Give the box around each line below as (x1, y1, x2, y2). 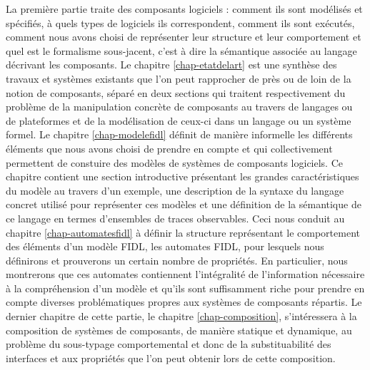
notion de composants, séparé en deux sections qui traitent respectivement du (6, 85, 346, 100)
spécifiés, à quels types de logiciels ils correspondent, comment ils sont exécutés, (6, 15, 355, 30)
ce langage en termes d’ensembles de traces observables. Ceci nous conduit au (6, 210, 345, 225)
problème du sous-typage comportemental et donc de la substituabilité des (6, 336, 331, 351)
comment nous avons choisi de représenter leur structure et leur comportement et (6, 29, 361, 44)
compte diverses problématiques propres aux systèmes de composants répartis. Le (6, 294, 362, 309)
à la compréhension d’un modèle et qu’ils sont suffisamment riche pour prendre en (6, 280, 365, 295)
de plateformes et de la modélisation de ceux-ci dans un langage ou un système (6, 113, 351, 128)
